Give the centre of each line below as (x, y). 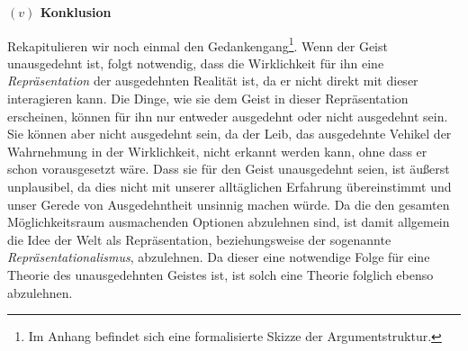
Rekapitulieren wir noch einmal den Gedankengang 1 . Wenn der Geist (198, 44)
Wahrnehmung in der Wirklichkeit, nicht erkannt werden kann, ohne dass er (217, 151)
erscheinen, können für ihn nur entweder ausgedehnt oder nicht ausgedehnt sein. (228, 116)
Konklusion (76, 12)
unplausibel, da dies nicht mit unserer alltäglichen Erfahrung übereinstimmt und (229, 186)
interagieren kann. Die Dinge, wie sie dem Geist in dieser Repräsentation (208, 99)
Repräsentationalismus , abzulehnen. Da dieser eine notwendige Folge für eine (219, 257)
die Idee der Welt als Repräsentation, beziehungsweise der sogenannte (199, 239)
